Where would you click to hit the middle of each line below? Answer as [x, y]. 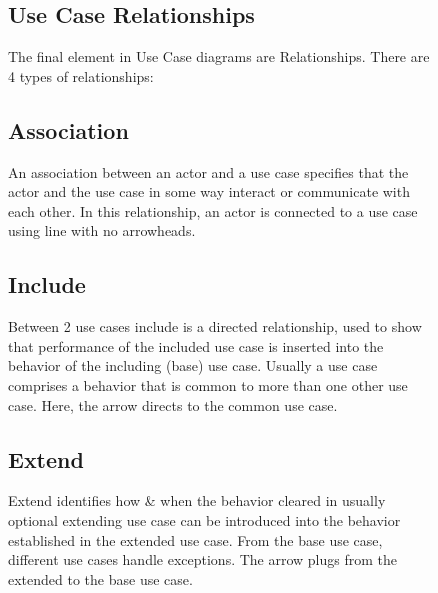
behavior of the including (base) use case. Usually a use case [193, 365]
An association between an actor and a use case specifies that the [208, 171]
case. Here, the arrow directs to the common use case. [173, 404]
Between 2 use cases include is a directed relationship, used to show [215, 326]
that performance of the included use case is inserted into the [196, 345]
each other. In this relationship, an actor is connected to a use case [213, 210]
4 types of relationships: [81, 75]
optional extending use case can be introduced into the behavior [204, 519]
